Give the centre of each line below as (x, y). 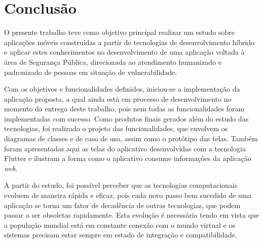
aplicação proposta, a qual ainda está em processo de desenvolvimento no (118, 98)
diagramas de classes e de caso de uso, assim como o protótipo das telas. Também (131, 138)
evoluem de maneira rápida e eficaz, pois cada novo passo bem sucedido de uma (128, 195)
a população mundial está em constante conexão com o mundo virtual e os (120, 225)
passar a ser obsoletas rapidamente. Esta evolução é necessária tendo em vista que (132, 215)
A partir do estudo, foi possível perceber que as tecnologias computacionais (121, 185)
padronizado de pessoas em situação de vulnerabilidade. (91, 72)
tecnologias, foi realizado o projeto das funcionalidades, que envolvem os (116, 128)
